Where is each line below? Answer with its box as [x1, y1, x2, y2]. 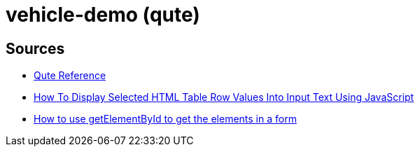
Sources [6, 39, 65, 57]
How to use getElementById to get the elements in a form [34, 113, 297, 125]
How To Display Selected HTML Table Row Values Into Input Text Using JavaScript [34, 91, 414, 104]
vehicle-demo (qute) [6, 3, 200, 27]
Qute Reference [34, 69, 106, 82]
